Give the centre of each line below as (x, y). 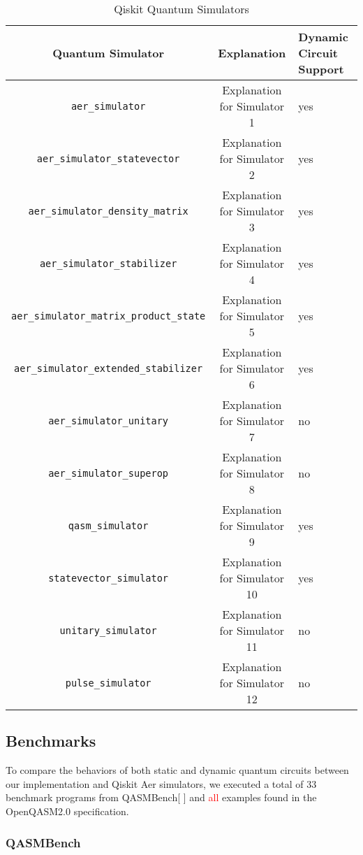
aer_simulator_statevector (108, 158)
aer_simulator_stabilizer (108, 263)
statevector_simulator (109, 578)
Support (321, 69)
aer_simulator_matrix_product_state (109, 316)
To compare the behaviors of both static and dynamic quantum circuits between (177, 770)
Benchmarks (51, 741)
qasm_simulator (108, 525)
